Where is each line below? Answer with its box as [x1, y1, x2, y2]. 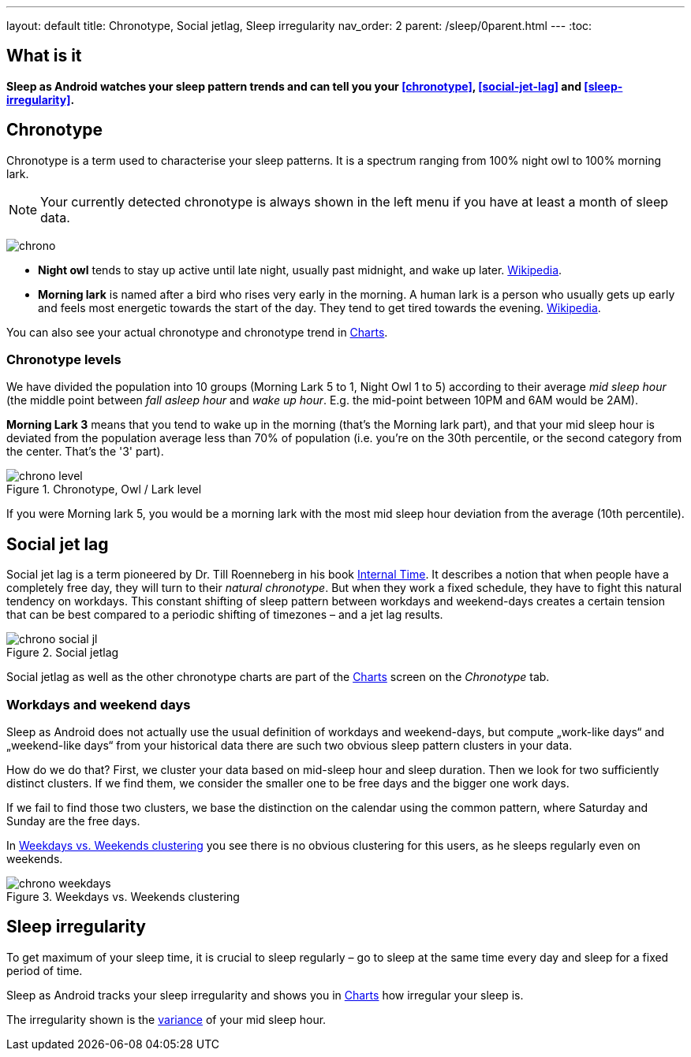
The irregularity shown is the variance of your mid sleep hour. [6, 1012, 327, 1026]
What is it [6, 46, 82, 66]
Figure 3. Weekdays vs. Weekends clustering [6, 890, 240, 904]
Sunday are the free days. [6, 814, 140, 828]
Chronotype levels [6, 352, 121, 368]
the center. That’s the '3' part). [6, 445, 164, 459]
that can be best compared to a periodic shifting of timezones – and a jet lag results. [6, 608, 443, 622]
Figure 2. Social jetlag [6, 646, 119, 660]
